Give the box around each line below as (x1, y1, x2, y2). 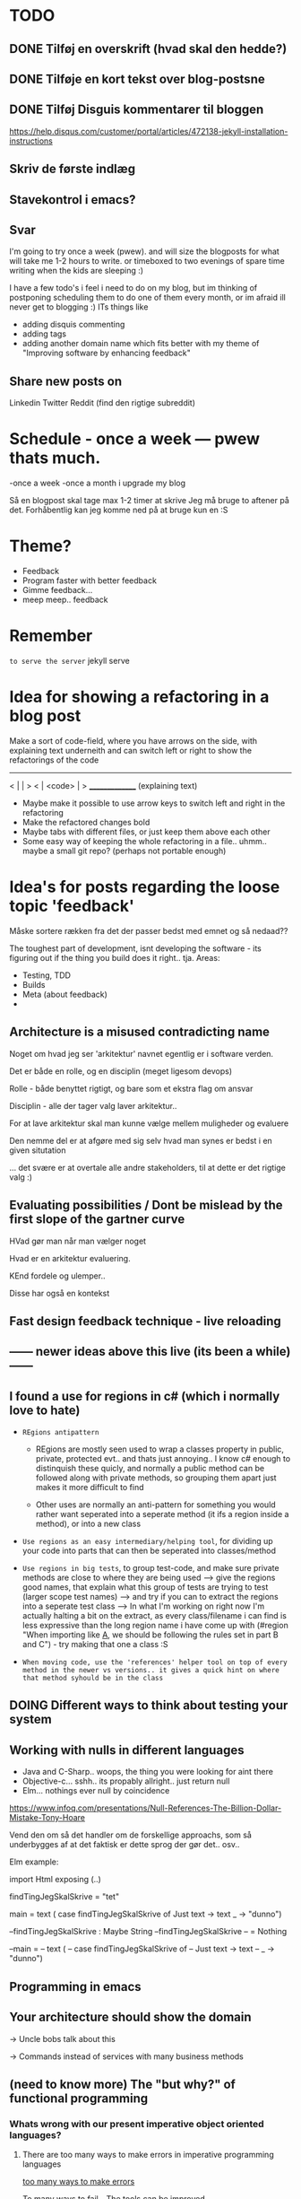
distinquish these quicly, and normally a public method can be (35, 1463, 265, 1474)
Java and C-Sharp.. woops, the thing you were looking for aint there (21, 1767, 273, 1777)
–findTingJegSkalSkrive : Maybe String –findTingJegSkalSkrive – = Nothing (9, 1926, 288, 1937)
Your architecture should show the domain (9, 2010, 252, 2025)
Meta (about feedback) (21, 989, 107, 999)
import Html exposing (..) (9, 1874, 101, 1885)
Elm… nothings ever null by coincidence (21, 1785, 170, 1796)
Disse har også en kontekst (9, 1287, 110, 1298)
